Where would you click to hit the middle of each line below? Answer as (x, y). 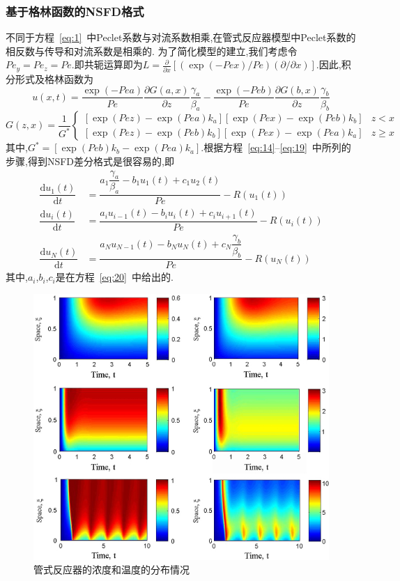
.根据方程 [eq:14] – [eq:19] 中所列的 (276, 147)
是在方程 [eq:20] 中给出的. (114, 277)
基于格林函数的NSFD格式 (75, 11)
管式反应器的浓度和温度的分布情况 (111, 570)
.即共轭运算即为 (107, 64)
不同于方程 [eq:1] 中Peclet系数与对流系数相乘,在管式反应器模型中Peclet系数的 (181, 37)
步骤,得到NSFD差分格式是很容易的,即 (90, 161)
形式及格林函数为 (54, 78)
